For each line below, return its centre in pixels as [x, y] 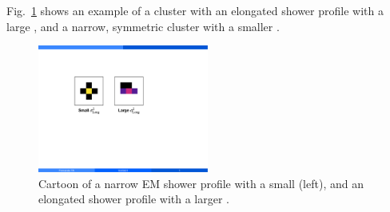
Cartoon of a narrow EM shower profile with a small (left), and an [201, 183]
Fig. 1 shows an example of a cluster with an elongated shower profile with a [195, 10]
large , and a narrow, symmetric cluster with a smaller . [143, 26]
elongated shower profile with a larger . [134, 199]
